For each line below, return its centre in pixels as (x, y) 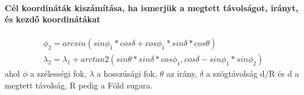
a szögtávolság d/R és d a (253, 73)
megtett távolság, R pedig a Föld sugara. (79, 85)
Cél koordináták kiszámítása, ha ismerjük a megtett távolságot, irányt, (152, 7)
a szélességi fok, (58, 73)
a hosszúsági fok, (127, 73)
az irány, (182, 73)
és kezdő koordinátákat (53, 19)
